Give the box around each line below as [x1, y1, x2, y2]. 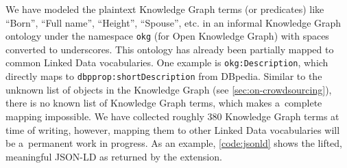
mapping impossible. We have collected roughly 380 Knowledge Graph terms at [5, 109, 339, 123]
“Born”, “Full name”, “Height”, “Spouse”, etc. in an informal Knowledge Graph [5, 15, 342, 29]
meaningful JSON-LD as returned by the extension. [5, 149, 222, 163]
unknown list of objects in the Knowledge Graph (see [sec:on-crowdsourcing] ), [5, 82, 332, 96]
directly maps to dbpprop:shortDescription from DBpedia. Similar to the [5, 69, 322, 83]
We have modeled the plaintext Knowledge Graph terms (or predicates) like [5, 2, 324, 16]
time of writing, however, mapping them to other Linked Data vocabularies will [5, 122, 340, 137]
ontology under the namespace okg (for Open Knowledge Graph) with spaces [5, 29, 329, 43]
